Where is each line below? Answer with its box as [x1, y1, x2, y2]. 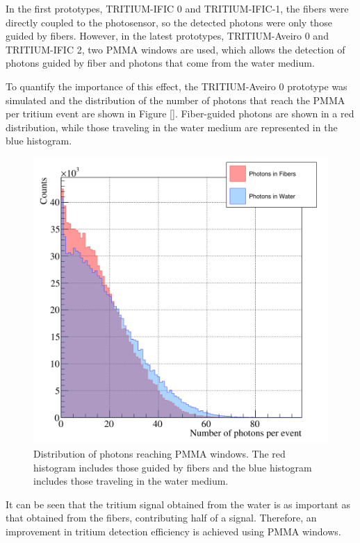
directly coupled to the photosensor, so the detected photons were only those [6, 15, 332, 29]
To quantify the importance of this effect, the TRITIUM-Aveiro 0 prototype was [6, 78, 347, 93]
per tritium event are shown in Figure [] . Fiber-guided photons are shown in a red [6, 106, 354, 121]
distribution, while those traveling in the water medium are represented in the [6, 119, 338, 134]
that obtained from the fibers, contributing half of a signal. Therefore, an [6, 510, 317, 525]
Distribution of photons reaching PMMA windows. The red [33, 446, 286, 460]
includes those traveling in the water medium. [33, 474, 229, 488]
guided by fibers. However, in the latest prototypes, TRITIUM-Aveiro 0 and [6, 28, 329, 43]
